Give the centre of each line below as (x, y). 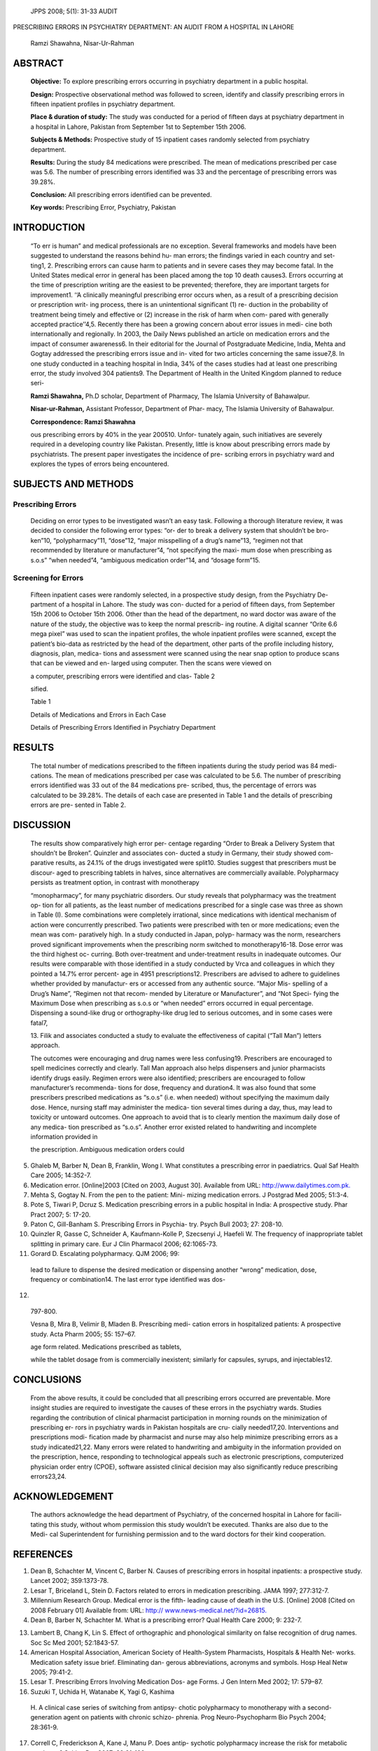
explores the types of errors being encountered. (100, 464)
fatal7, (39, 1023)
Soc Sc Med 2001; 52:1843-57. (75, 1642)
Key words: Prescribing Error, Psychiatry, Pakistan (103, 207)
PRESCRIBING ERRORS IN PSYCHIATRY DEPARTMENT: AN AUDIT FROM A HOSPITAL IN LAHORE (154, 27)
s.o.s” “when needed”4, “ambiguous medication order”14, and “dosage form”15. (145, 560)
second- (320, 1708)
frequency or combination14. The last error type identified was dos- (128, 1280)
